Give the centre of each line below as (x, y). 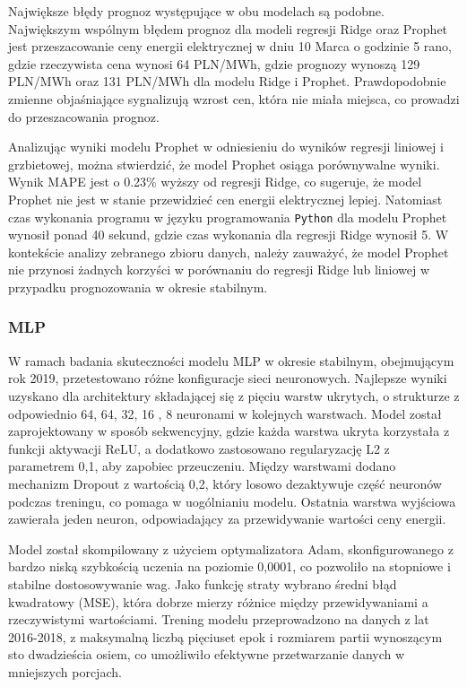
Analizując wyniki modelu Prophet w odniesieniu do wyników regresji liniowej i (226, 147)
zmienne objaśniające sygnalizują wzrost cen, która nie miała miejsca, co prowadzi (234, 98)
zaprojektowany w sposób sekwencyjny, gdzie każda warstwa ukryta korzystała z (229, 431)
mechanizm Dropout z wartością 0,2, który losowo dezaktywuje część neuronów (225, 483)
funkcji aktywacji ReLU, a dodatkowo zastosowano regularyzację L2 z (199, 448)
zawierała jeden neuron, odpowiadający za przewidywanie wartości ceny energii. (227, 519)
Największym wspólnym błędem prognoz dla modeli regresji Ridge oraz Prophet (228, 28)
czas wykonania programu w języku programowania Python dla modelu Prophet (228, 217)
